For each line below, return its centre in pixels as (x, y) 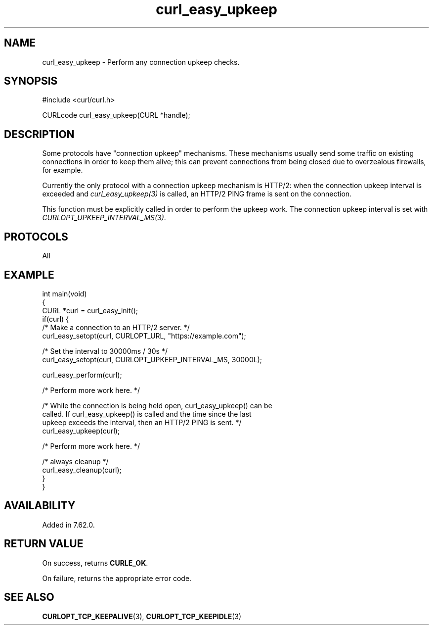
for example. (63, 170)
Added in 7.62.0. (68, 525)
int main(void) (65, 293)
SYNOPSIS (31, 81)
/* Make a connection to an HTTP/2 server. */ (116, 327)
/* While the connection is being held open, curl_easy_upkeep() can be (157, 405)
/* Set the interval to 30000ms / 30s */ (105, 351)
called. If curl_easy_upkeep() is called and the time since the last (147, 414)
